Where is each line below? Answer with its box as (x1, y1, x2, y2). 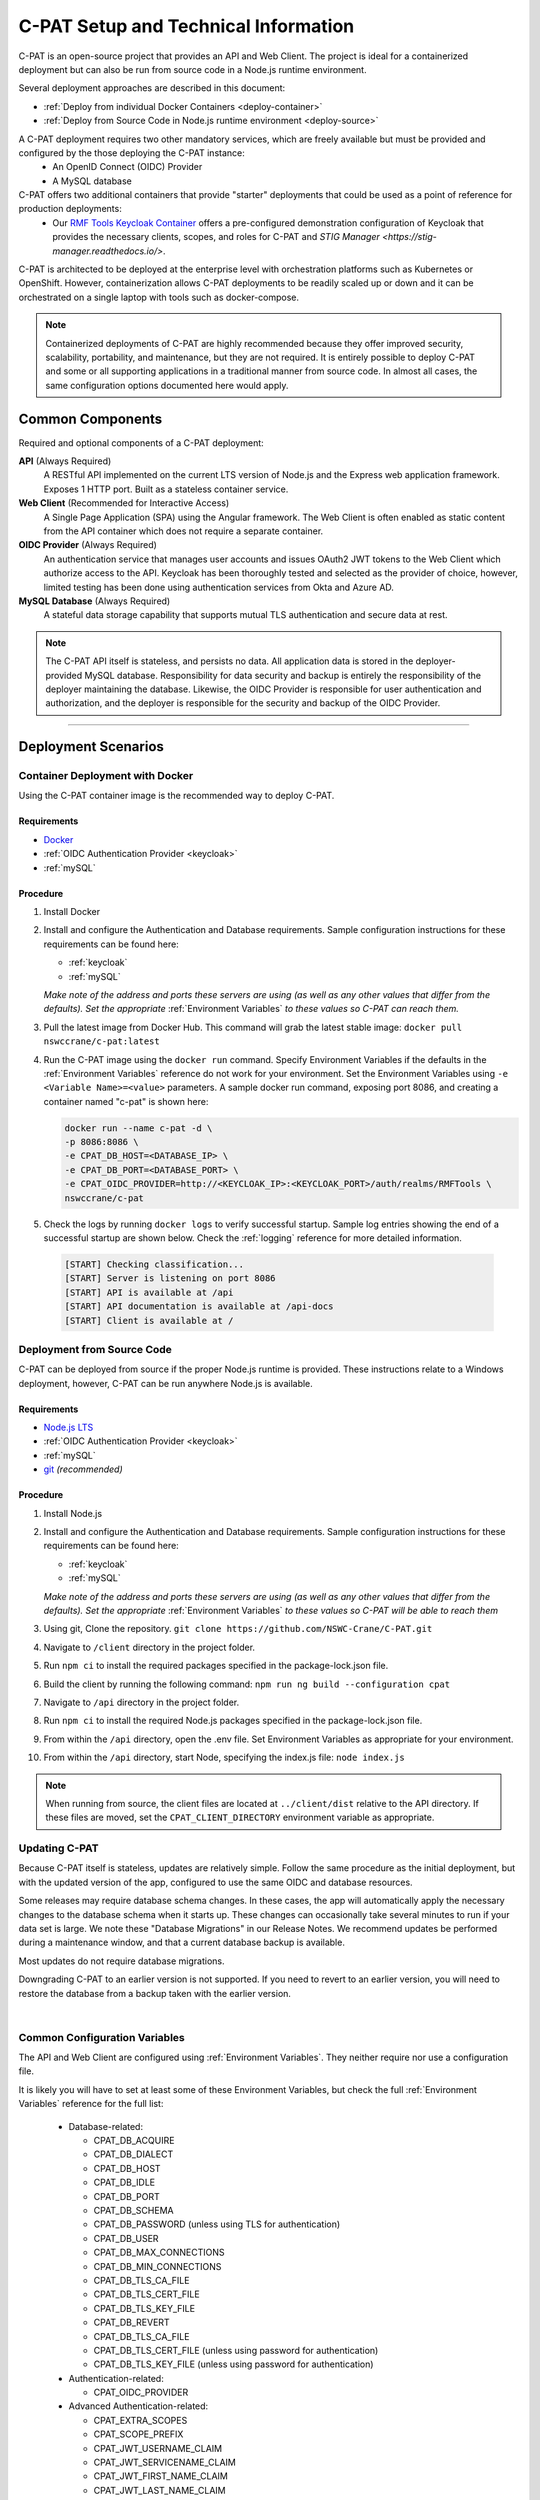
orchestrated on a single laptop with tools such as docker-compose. (18, 291, 300, 303)
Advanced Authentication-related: (68, 2400, 209, 2412)
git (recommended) (43, 1463, 124, 1475)
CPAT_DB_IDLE (93, 2176, 156, 2189)
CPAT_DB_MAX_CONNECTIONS (93, 2246, 225, 2259)
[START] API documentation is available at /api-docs (64, 1301, 334, 1312)
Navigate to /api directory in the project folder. (43, 1696, 240, 1708)
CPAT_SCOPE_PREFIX (93, 2428, 184, 2440)
